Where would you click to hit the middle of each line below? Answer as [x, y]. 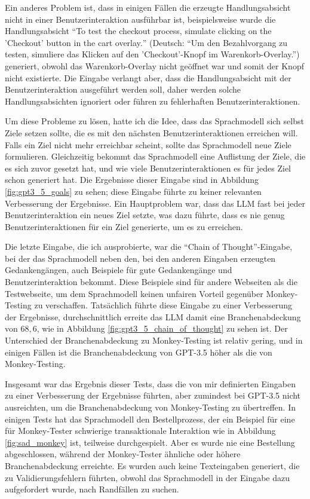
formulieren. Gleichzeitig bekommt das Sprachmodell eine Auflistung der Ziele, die [155, 156]
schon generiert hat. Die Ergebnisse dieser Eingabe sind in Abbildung [132, 180]
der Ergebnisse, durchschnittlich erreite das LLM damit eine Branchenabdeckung [153, 316]
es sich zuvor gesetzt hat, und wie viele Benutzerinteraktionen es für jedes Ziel [148, 168]
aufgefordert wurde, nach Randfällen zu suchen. [92, 489]
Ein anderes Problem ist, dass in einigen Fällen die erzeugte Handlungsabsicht [148, 7]
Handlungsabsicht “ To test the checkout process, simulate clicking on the [138, 31]
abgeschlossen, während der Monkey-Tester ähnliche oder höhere [123, 454]
